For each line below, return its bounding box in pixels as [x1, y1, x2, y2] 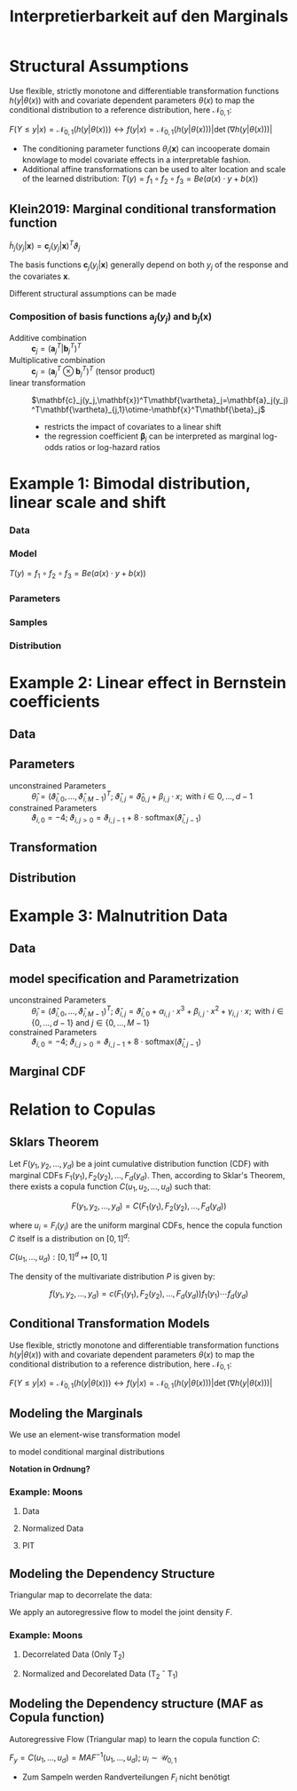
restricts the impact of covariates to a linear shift [43, 421, 222, 432]
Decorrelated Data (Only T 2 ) [21, 1649, 126, 1662]
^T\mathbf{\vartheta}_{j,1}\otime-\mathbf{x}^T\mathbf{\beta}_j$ [31, 404, 266, 415]
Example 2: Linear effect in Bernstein [9, 672, 286, 693]
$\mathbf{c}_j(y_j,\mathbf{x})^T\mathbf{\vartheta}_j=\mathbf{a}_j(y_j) [31, 394, 289, 405]
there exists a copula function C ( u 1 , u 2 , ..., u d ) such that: [9, 1181, 211, 1194]
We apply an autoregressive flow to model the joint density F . [9, 1607, 233, 1618]
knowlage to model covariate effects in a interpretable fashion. [21, 155, 251, 165]
